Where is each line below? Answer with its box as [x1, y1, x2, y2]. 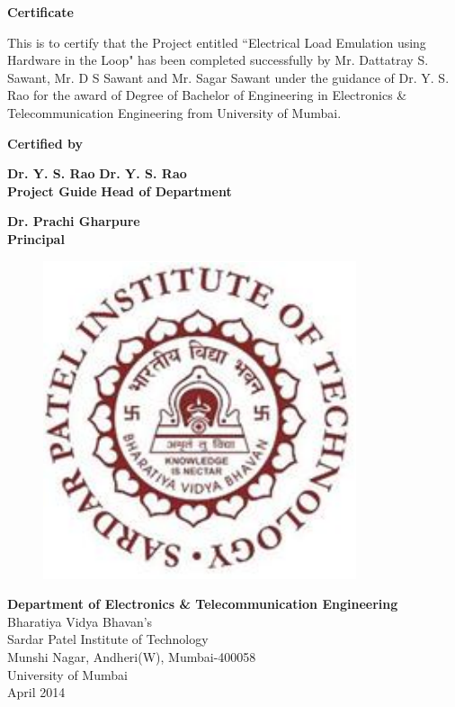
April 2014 [7, 683, 66, 702]
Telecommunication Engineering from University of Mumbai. [7, 103, 342, 122]
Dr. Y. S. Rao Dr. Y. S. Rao [7, 164, 187, 183]
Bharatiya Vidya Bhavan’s [7, 612, 153, 630]
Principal [7, 229, 65, 248]
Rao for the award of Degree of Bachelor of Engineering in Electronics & [7, 86, 407, 104]
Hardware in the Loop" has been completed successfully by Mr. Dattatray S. [7, 50, 429, 69]
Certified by [7, 133, 83, 152]
